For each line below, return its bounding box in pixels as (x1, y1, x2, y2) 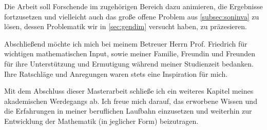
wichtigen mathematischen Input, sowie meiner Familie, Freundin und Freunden (4, 48, 255, 59)
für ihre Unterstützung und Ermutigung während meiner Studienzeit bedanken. (4, 58, 254, 69)
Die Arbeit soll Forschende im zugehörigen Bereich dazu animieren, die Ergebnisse (4, 1, 263, 11)
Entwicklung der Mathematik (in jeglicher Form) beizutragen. (4, 115, 199, 126)
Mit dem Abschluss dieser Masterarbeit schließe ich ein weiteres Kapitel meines (4, 85, 254, 96)
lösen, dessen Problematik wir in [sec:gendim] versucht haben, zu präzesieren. (4, 21, 247, 32)
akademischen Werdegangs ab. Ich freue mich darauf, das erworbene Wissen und (4, 95, 257, 106)
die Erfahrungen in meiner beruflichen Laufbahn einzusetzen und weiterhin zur (4, 105, 252, 116)
